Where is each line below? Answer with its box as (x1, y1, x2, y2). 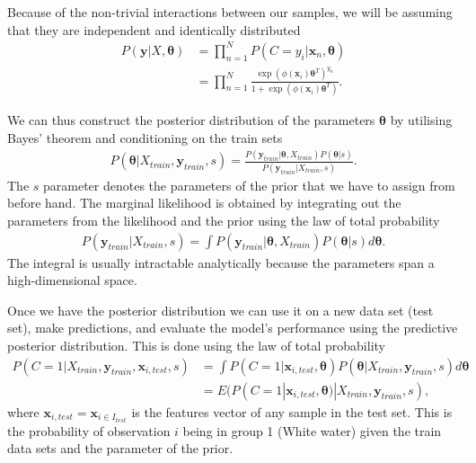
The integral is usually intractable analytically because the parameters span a (7, 253, 435, 272)
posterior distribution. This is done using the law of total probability (7, 335, 385, 354)
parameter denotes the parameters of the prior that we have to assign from (43, 175, 455, 194)
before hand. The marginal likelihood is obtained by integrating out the (7, 193, 401, 212)
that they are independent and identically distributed (7, 20, 301, 39)
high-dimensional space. (7, 271, 137, 289)
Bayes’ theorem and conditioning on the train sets (7, 128, 283, 147)
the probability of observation (7, 421, 171, 440)
